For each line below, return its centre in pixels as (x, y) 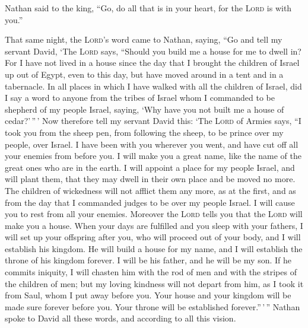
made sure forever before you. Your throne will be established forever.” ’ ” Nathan (153, 306)
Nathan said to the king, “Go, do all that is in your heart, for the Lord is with (148, 8)
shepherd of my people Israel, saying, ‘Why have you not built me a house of (145, 109)
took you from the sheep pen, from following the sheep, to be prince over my (144, 132)
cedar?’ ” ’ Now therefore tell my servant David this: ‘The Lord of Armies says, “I (153, 121)
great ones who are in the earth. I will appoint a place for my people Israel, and (150, 167)
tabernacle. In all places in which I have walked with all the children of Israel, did (153, 86)
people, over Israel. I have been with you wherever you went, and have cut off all (152, 144)
